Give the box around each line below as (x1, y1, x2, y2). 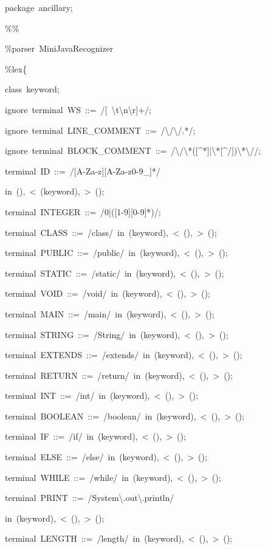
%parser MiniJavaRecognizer (5, 42, 114, 55)
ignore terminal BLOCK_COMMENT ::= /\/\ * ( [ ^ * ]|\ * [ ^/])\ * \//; (5, 144, 261, 157)
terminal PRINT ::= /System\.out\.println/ (5, 491, 174, 504)
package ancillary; (5, 1, 73, 13)
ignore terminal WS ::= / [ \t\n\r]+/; (5, 103, 151, 116)
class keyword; (5, 83, 60, 95)
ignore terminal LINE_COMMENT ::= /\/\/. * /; (5, 123, 196, 136)
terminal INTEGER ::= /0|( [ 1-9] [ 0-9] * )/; (5, 205, 161, 218)
